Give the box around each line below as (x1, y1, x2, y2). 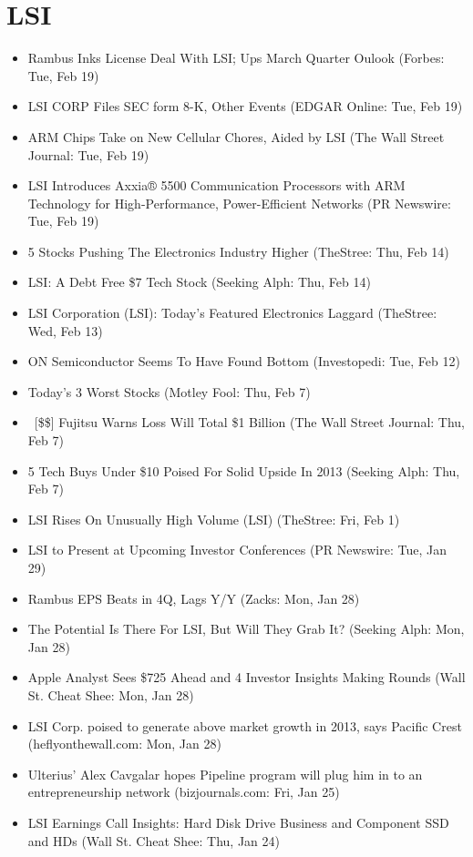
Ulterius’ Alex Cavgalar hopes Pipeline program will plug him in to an (27, 764, 423, 783)
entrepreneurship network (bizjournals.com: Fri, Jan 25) (27, 782, 340, 801)
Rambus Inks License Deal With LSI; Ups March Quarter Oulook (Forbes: (27, 48, 445, 67)
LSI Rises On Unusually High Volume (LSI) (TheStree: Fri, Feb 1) (27, 509, 400, 528)
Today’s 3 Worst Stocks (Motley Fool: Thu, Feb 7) (27, 382, 311, 401)
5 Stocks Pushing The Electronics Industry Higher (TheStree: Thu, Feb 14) (27, 241, 449, 260)
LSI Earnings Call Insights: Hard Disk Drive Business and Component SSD (27, 812, 449, 831)
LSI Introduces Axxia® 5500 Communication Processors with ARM (27, 176, 406, 195)
